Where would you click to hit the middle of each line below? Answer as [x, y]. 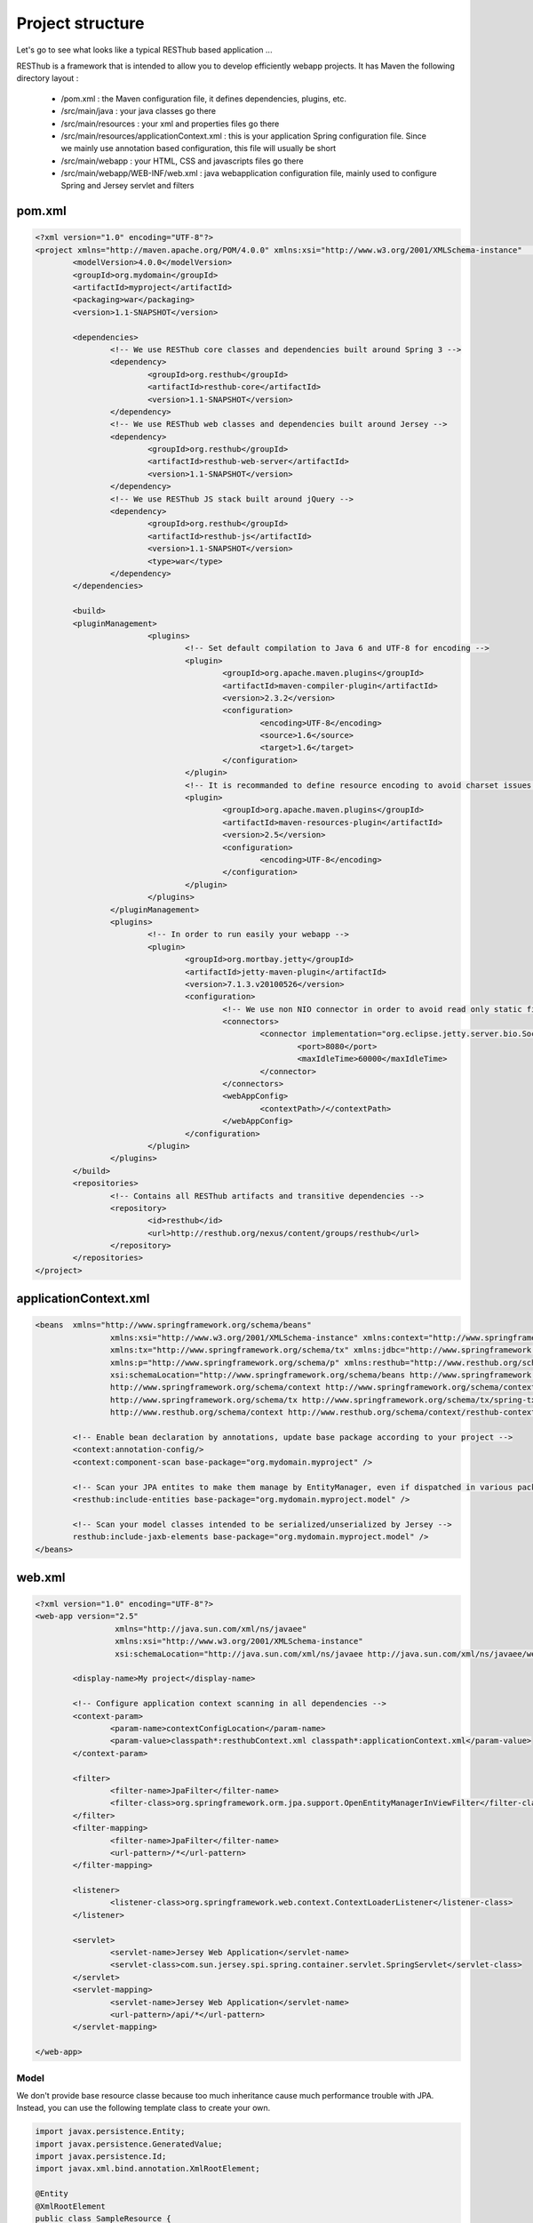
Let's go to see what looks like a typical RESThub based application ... [144, 50]
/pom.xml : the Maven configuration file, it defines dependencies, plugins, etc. [203, 99]
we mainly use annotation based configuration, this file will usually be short [199, 148]
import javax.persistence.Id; [101, 2157]
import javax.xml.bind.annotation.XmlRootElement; [148, 2169]
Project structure [80, 23]
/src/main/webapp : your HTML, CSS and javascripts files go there [182, 161]
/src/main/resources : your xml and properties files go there [170, 124]
